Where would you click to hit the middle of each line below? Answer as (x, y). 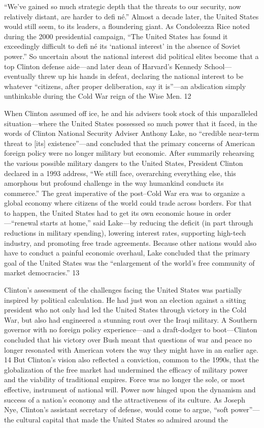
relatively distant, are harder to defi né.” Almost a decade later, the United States (131, 16)
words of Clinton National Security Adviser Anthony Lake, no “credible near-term (132, 133)
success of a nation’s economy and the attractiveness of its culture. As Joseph (125, 399)
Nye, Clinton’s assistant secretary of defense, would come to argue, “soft (116, 409)
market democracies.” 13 (42, 273)
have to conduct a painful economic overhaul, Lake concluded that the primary (127, 253)
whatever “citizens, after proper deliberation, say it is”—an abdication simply (125, 86)
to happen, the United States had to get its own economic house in (108, 212)
